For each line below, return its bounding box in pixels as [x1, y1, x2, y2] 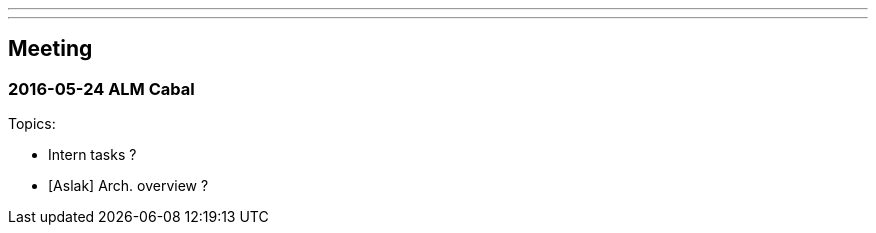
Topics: [8, 115, 56, 133]
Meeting [8, 36, 93, 62]
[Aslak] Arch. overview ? [48, 177, 209, 195]
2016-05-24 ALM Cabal [8, 78, 195, 99]
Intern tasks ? [48, 146, 137, 164]
